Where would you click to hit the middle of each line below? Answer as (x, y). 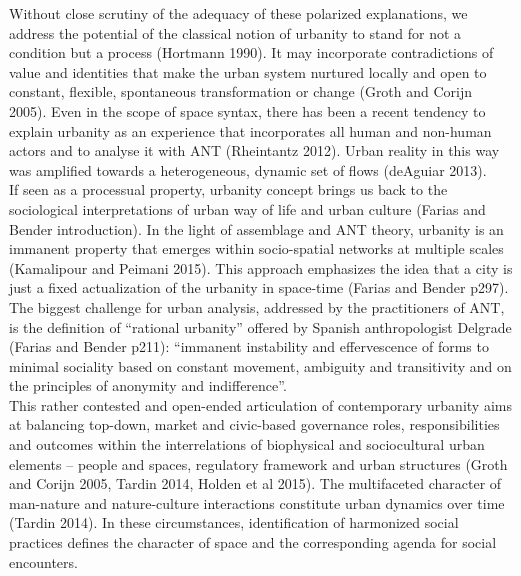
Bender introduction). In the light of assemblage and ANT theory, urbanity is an (256, 228)
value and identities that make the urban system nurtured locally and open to (248, 71)
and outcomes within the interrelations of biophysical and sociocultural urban (247, 444)
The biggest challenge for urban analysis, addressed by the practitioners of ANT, (257, 306)
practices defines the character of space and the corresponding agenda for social (253, 542)
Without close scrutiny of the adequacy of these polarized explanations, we (238, 13)
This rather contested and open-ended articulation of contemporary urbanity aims (260, 404)
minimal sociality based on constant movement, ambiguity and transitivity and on (260, 365)
